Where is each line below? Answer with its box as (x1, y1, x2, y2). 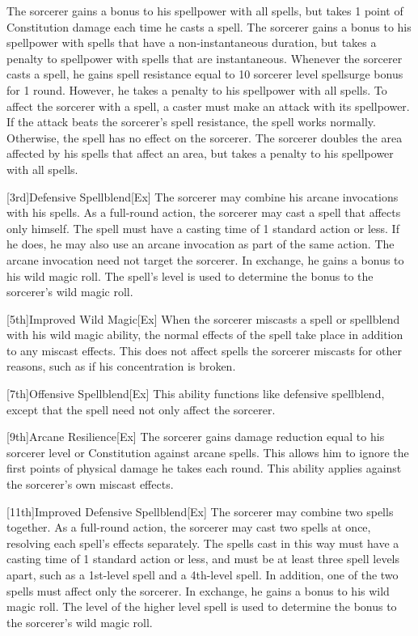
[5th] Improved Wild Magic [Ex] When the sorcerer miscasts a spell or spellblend (6, 310, 400, 327)
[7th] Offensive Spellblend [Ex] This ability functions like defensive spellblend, (6, 385, 385, 402)
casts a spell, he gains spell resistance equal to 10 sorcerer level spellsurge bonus (6, 66, 403, 83)
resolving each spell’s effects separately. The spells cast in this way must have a (6, 534, 399, 551)
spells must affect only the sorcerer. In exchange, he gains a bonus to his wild (6, 582, 390, 599)
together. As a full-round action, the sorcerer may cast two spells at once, (6, 519, 371, 536)
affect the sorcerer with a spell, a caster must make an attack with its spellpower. (6, 97, 410, 114)
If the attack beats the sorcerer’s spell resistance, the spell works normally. (6, 113, 376, 130)
